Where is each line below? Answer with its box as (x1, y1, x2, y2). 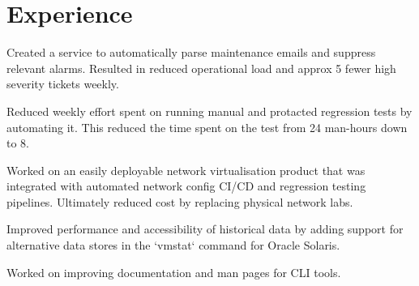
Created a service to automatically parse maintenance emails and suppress (6, 44, 376, 61)
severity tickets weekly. (6, 75, 119, 92)
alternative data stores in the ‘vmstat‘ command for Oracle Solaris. (6, 237, 340, 254)
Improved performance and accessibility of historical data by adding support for (6, 220, 404, 237)
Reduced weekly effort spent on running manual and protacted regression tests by (6, 102, 413, 119)
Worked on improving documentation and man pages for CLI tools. (6, 263, 341, 280)
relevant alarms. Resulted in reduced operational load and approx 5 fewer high (6, 59, 396, 76)
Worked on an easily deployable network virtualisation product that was (6, 161, 366, 178)
